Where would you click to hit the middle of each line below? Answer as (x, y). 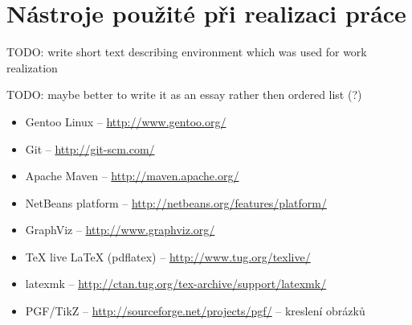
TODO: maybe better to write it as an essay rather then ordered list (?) (184, 95)
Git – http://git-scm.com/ (90, 148)
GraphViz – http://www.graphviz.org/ (120, 230)
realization (32, 67)
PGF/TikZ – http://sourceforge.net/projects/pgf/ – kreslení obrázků (195, 311)
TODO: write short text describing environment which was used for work (187, 52)
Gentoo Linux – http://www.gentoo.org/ (126, 121)
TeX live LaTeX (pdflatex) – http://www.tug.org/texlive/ (168, 256)
